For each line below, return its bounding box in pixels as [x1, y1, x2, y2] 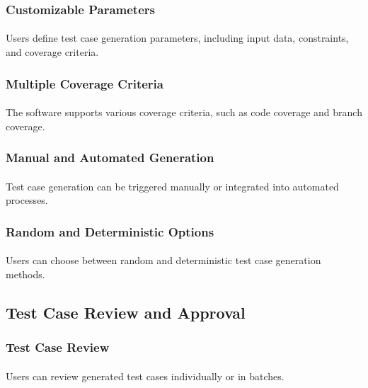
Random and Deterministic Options [6, 222, 214, 240]
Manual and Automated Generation [6, 149, 214, 166]
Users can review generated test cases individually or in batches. [6, 368, 284, 383]
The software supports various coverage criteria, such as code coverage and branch [6, 105, 362, 120]
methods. [6, 266, 45, 281]
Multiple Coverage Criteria [6, 74, 163, 92]
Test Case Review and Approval [6, 301, 246, 323]
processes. [6, 193, 48, 207]
